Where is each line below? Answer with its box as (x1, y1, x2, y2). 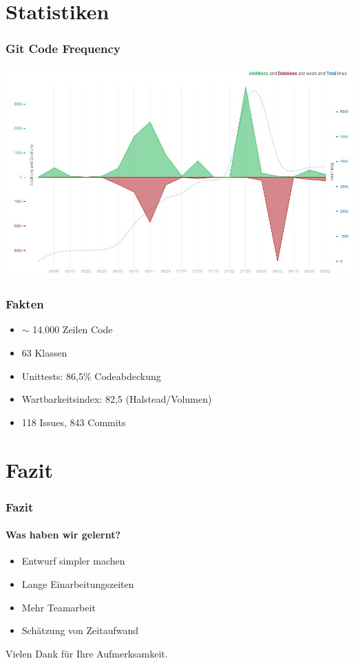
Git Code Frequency (6, 40, 120, 57)
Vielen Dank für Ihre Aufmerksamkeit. (6, 646, 168, 660)
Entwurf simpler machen (21, 554, 125, 568)
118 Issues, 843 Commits (21, 414, 126, 429)
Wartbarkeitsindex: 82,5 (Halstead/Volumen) (21, 392, 212, 406)
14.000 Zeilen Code (32, 322, 113, 337)
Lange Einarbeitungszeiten (21, 576, 134, 591)
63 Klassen (21, 345, 67, 359)
